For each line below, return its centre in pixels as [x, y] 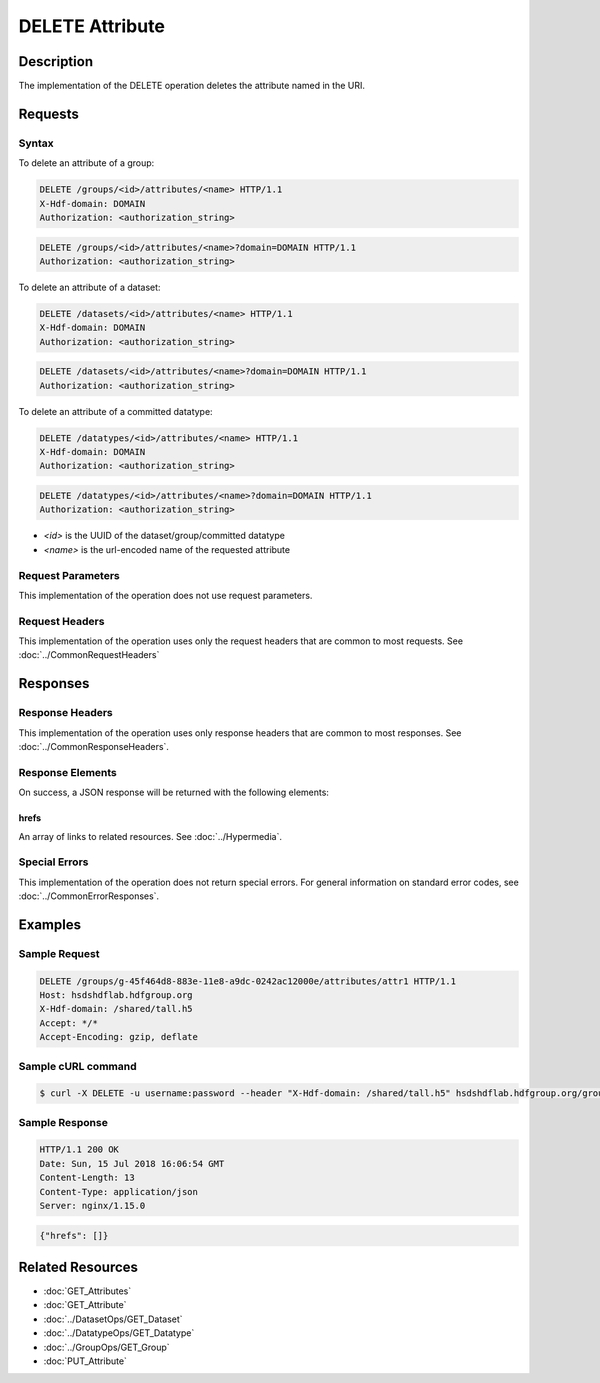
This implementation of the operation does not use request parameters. [165, 595]
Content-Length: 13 [87, 1178]
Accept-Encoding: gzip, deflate [119, 1037]
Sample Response [63, 1122]
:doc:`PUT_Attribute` [85, 1361]
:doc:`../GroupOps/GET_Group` [106, 1347]
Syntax [36, 143]
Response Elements [67, 772]
